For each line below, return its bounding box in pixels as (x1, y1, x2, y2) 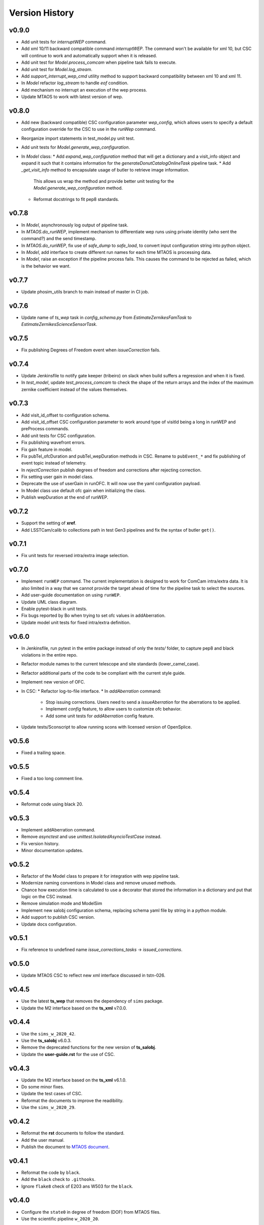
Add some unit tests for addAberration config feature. (45, 713, 154, 719)
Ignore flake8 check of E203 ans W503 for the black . (21, 1183, 133, 1189)
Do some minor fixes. (21, 1084, 65, 1090)
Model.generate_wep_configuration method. (33, 185, 123, 191)
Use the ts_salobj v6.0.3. (21, 1037, 72, 1043)
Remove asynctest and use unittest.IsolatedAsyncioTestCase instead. (21, 833, 162, 840)
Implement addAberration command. (21, 827, 95, 833)
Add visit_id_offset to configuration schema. (21, 412, 110, 418)
